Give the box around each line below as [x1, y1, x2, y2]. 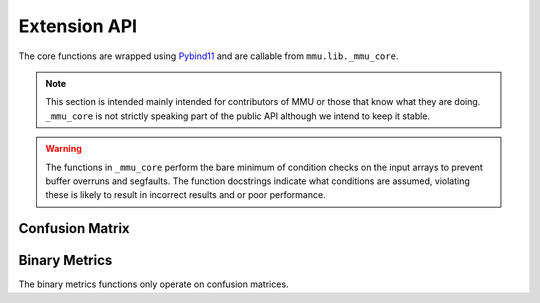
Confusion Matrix [18, 220, 130, 237]
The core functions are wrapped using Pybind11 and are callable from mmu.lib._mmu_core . [18, 50, 399, 62]
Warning [45, 143, 82, 155]
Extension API [18, 15, 138, 37]
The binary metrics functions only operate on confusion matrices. [18, 278, 289, 290]
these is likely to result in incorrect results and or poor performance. [45, 189, 326, 201]
